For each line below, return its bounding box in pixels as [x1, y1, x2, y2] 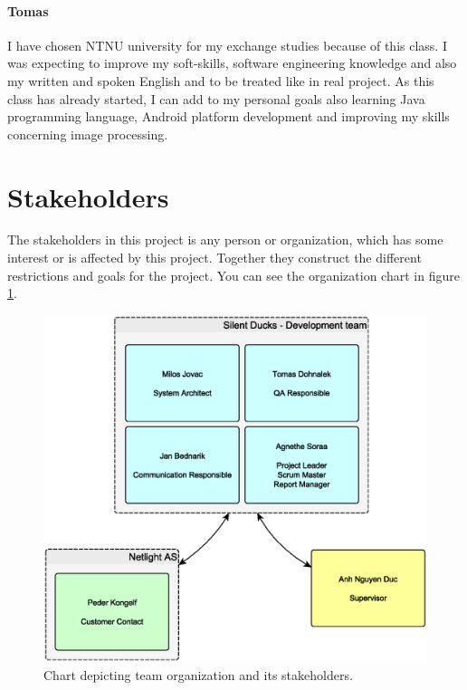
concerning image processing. [7, 124, 168, 143]
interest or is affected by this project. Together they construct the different [7, 248, 422, 267]
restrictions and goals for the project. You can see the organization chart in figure [7, 265, 460, 284]
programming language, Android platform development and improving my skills [7, 107, 450, 126]
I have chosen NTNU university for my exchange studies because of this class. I [7, 35, 447, 54]
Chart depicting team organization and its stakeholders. [43, 665, 353, 684]
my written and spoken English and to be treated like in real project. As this [7, 71, 434, 90]
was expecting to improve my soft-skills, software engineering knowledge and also [7, 53, 457, 72]
